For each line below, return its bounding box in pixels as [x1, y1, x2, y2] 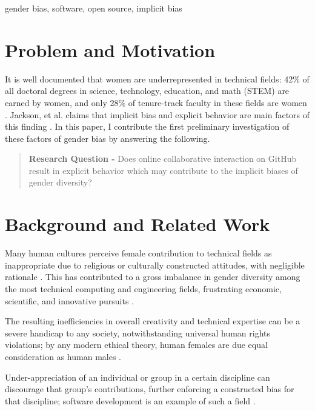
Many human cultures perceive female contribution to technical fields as [5, 247, 272, 259]
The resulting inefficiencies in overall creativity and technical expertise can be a [5, 315, 300, 327]
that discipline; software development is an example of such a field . [5, 394, 256, 407]
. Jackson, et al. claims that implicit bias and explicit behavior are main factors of [5, 108, 310, 121]
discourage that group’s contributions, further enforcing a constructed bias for [5, 383, 294, 395]
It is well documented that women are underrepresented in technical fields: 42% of [5, 72, 310, 85]
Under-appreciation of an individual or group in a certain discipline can [5, 370, 270, 383]
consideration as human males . [5, 350, 121, 363]
